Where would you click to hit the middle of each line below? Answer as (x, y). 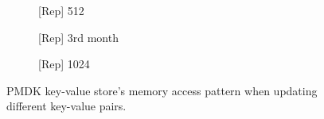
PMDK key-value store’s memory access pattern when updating (162, 90)
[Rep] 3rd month (78, 37)
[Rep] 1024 (64, 64)
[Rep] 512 (61, 10)
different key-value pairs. (66, 106)
